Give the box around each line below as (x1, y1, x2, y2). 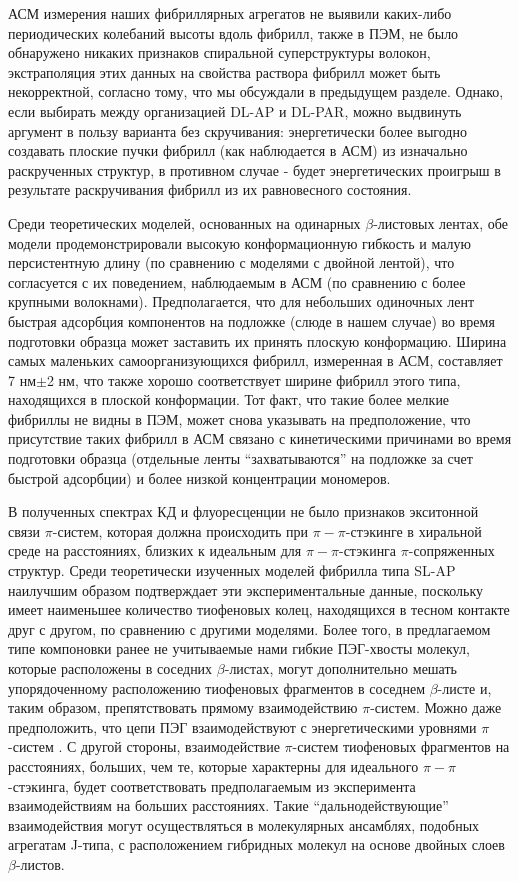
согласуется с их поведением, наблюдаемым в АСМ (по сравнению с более (8, 271, 466, 292)
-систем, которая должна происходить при (52, 520, 309, 541)
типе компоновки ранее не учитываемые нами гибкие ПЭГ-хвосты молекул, (8, 638, 470, 659)
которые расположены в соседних (8, 658, 213, 678)
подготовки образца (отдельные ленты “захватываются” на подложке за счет (8, 448, 473, 469)
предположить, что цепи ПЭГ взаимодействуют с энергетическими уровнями (8, 716, 477, 737)
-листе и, (437, 677, 492, 698)
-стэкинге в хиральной (345, 520, 482, 541)
